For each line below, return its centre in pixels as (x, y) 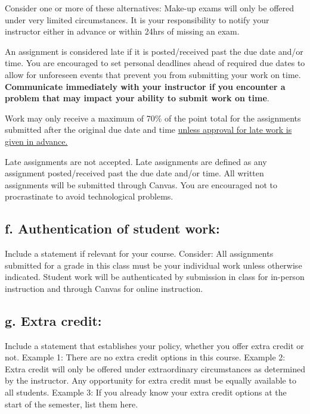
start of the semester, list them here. (72, 404)
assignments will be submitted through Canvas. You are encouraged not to (141, 184)
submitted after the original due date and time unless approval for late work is (148, 130)
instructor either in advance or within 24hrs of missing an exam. (122, 31)
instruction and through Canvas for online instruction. (104, 288)
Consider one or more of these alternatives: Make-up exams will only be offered (150, 8)
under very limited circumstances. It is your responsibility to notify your (137, 19)
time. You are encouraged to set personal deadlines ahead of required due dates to (155, 63)
